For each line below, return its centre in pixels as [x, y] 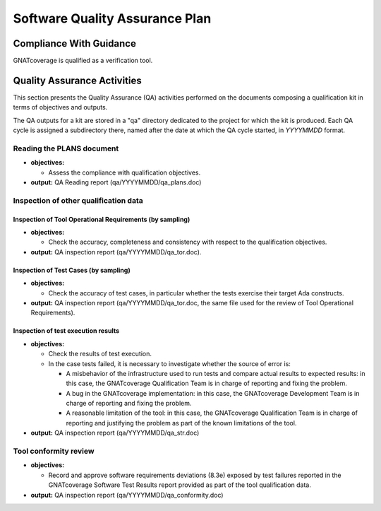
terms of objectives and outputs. [60, 107]
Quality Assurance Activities [78, 80]
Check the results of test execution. [100, 354]
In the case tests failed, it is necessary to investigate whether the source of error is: [169, 363]
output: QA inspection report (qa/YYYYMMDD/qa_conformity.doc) [127, 495]
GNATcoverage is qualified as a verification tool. [83, 61]
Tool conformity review [54, 451]
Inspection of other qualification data [78, 200]
